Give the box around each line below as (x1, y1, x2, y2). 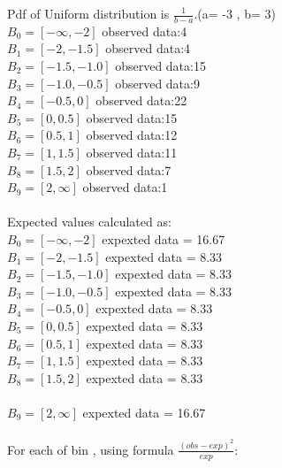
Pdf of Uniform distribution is (7, 4, 170, 22)
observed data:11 (86, 142, 178, 161)
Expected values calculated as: (7, 212, 171, 231)
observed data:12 (86, 126, 178, 144)
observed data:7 (86, 160, 171, 179)
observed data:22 (95, 91, 187, 110)
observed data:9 (115, 73, 200, 92)
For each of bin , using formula (7, 440, 174, 458)
